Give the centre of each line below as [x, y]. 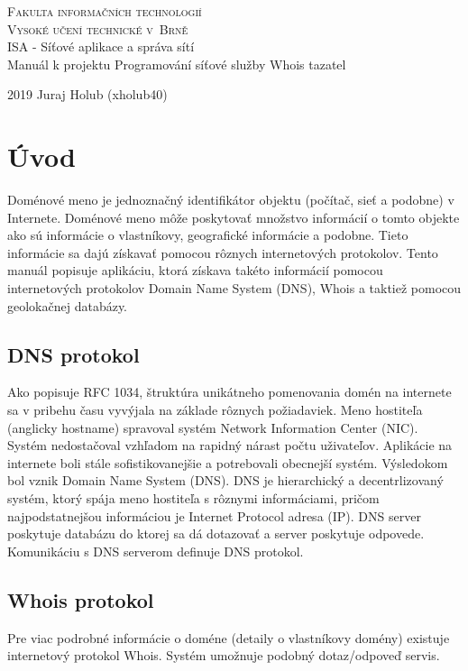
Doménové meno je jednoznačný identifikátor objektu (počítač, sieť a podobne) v [231, 200]
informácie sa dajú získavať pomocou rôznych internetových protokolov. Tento [223, 252]
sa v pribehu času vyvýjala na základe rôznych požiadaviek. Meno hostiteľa [215, 410]
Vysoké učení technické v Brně [98, 28]
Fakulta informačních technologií [105, 11]
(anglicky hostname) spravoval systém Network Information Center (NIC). [213, 427]
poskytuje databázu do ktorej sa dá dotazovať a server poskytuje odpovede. [216, 533]
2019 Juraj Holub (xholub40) [87, 94]
